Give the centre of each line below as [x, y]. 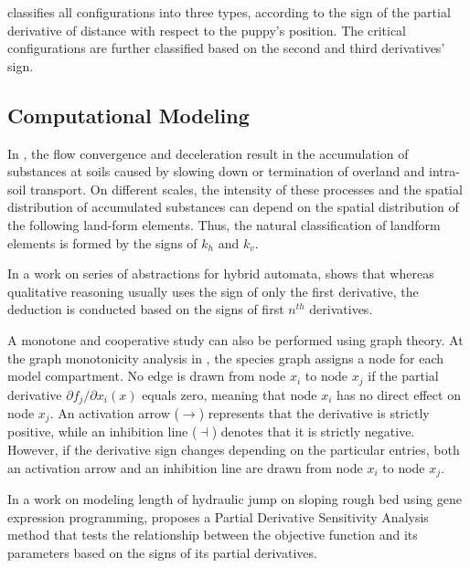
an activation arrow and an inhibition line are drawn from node [185, 467]
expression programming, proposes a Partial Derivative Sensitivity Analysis [218, 516]
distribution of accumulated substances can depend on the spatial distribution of [233, 207]
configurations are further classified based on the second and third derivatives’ [226, 48]
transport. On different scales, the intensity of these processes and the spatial [246, 189]
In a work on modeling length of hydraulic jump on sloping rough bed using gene [235, 499]
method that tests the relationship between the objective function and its [213, 535]
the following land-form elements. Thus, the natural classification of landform [224, 224]
